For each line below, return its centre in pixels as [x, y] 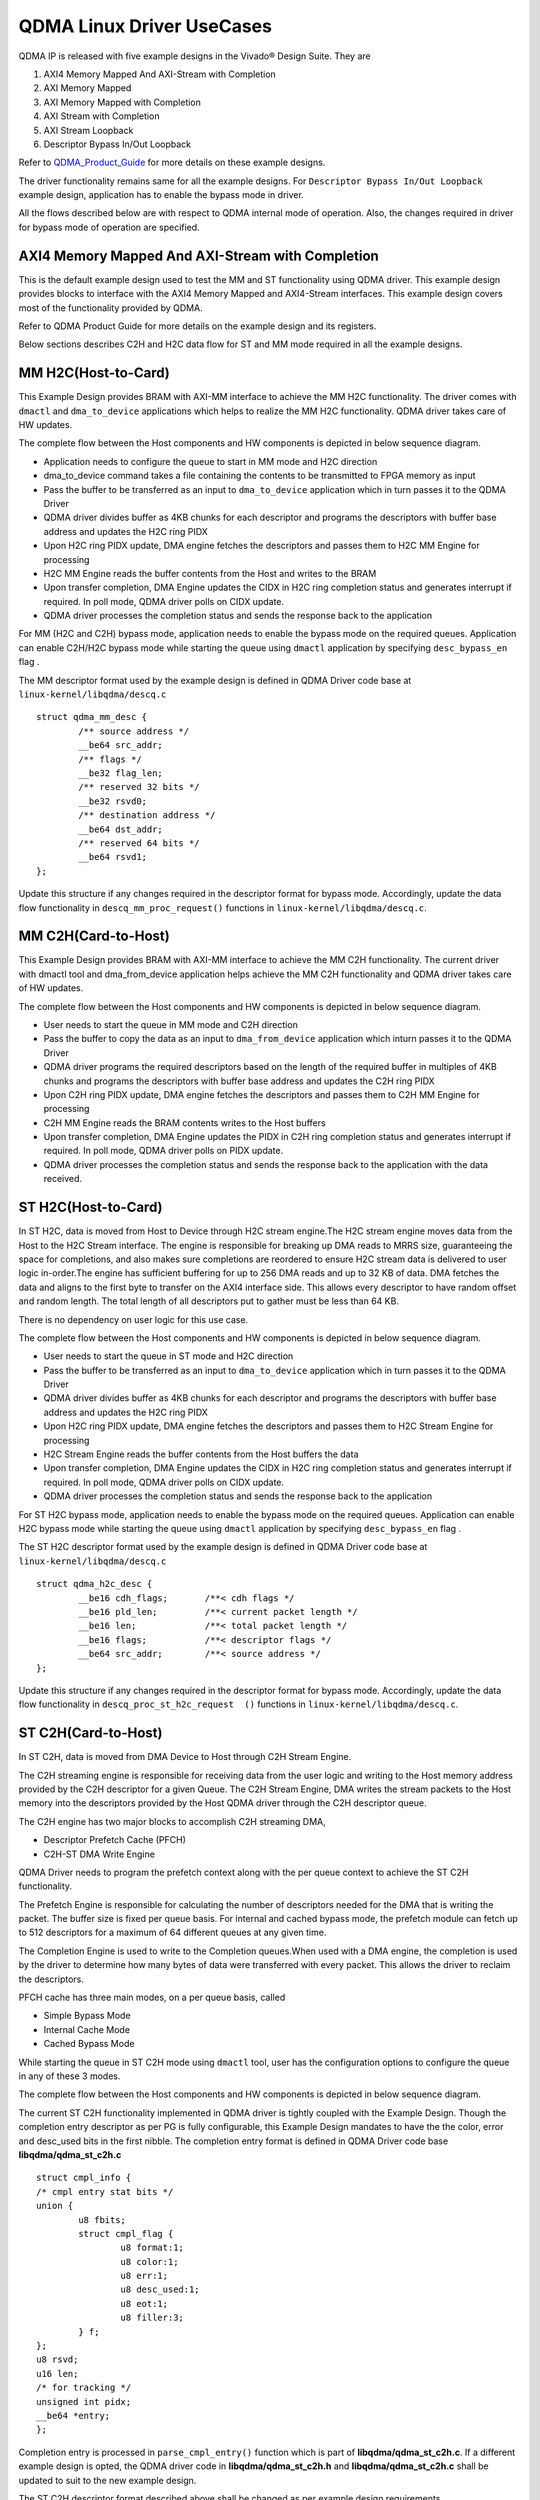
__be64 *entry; [73, 2415]
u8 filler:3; [152, 2318]
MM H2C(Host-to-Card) [94, 373]
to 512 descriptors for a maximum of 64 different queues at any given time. [172, 1932]
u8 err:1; [144, 2276]
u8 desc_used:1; [160, 2289]
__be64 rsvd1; [113, 857]
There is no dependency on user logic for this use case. [133, 1319]
